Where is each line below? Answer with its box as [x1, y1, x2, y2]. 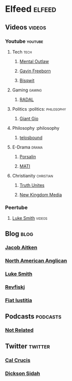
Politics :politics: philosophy [12, 106, 66, 112]
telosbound [19, 134, 43, 141]
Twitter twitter [5, 342, 50, 350]
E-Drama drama [12, 144, 43, 150]
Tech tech [12, 49, 32, 55]
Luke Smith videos [12, 215, 48, 221]
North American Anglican [5, 257, 68, 264]
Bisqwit [19, 77, 35, 83]
